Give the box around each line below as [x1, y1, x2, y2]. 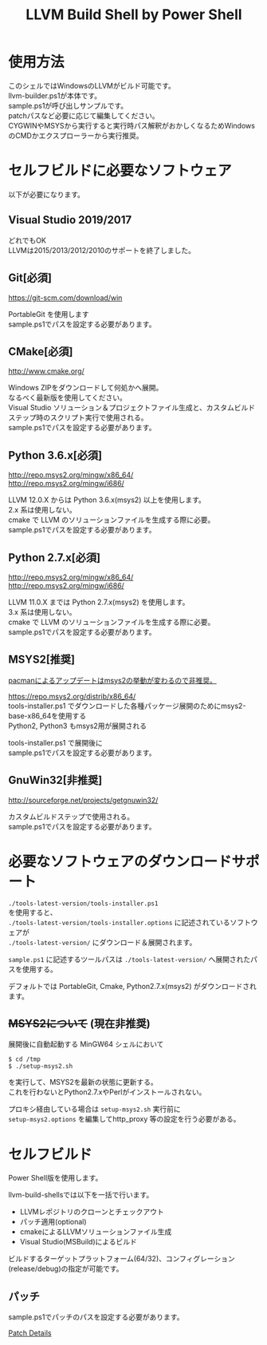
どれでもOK [8, 235, 46, 245]
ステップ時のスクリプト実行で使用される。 [8, 413, 148, 422]
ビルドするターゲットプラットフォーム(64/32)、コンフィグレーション [8, 1254, 235, 1264]
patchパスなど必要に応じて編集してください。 [8, 110, 159, 121]
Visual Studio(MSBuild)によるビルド [19, 1237, 138, 1247]
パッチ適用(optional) [19, 1217, 87, 1227]
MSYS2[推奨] [8, 653, 76, 667]
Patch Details [8, 1328, 52, 1338]
